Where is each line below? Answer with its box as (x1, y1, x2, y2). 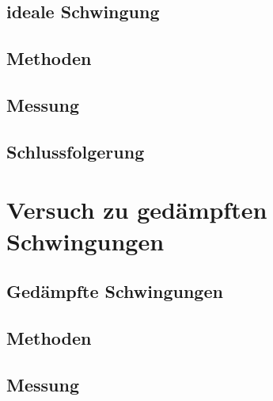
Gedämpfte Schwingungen (6, 279, 223, 304)
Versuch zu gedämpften (6, 193, 267, 226)
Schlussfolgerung (6, 139, 145, 163)
